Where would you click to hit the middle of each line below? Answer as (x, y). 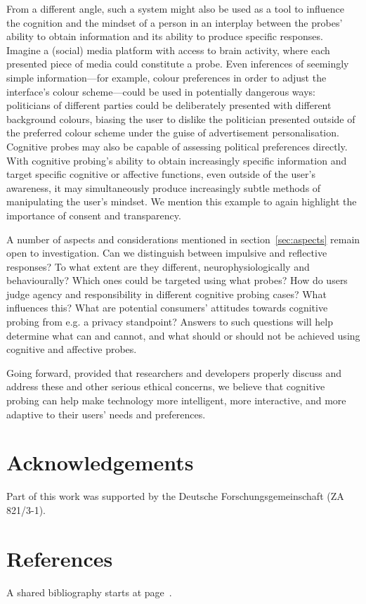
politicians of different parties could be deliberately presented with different (169, 105)
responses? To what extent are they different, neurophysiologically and (158, 266)
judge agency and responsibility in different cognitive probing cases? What (166, 294)
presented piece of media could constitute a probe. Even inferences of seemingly (178, 64)
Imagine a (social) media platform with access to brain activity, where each (168, 50)
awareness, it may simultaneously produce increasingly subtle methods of (164, 187)
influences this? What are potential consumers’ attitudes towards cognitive (167, 308)
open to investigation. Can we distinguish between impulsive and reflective (167, 253)
